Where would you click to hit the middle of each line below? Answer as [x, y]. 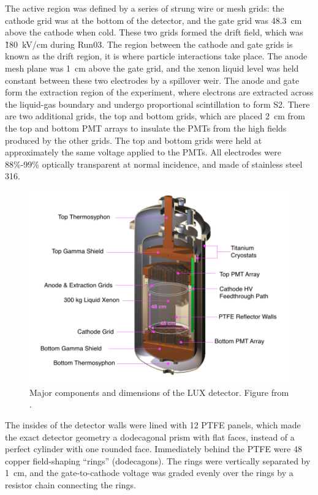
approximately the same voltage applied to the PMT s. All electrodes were [143, 152]
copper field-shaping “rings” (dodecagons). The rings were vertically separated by [158, 460]
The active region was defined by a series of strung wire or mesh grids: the [145, 8]
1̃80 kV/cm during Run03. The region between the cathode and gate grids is [149, 44]
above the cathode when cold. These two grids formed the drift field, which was [154, 32]
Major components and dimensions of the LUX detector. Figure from [159, 392]
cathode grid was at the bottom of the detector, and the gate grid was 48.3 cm [153, 20]
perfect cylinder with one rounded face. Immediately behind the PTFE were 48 [153, 449]
